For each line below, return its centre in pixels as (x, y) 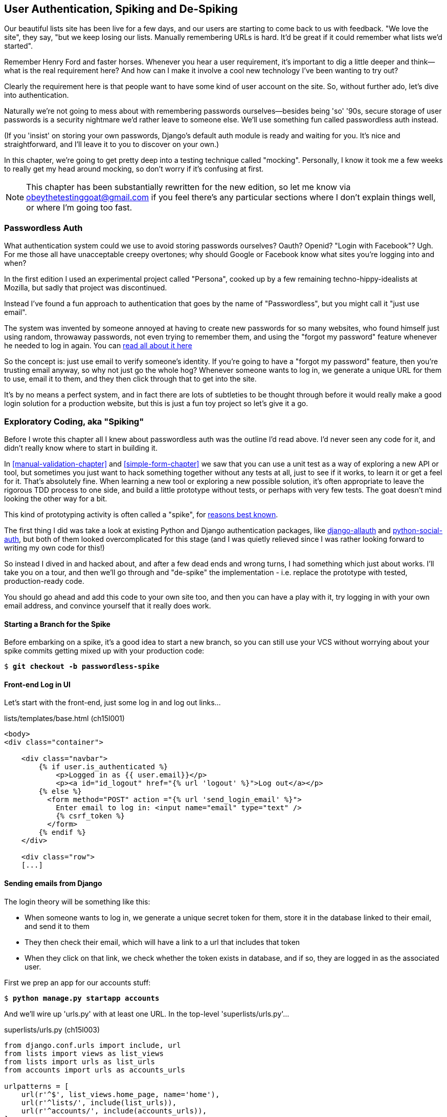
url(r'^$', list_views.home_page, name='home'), (120, 1094)
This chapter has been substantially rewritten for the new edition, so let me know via (188, 187)
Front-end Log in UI (37, 684)
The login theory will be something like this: (77, 901)
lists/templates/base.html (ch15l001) (64, 719)
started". (18, 46)
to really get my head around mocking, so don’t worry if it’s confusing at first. (134, 169)
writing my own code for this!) (54, 547)
